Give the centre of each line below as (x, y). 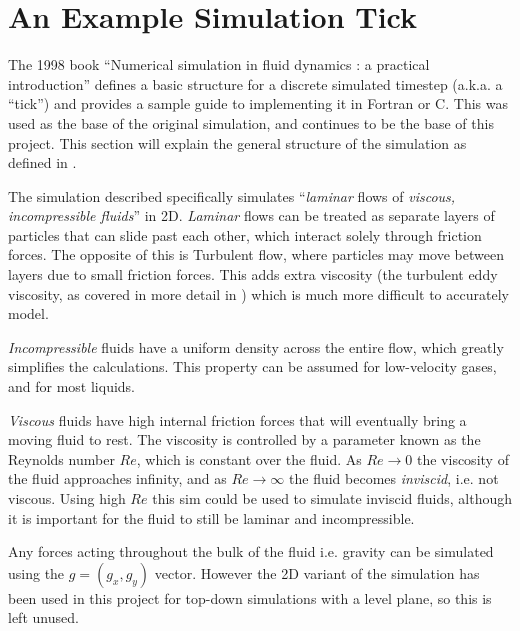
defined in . (42, 162)
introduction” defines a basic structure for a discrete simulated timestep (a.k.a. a (255, 83)
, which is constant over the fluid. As (249, 458)
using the (36, 572)
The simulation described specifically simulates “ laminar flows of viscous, (232, 195)
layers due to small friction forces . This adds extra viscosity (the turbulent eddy (253, 274)
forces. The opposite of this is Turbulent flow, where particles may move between (256, 254)
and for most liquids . (72, 386)
